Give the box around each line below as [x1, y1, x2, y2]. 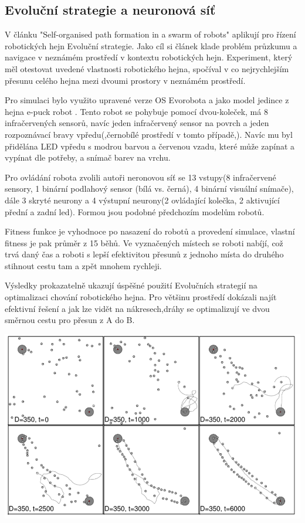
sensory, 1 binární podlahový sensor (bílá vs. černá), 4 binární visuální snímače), [5, 182, 294, 195]
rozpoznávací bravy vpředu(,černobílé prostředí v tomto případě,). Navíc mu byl [5, 128, 293, 140]
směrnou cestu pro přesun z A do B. [5, 314, 135, 326]
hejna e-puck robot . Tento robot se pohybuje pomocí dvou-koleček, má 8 [5, 105, 268, 117]
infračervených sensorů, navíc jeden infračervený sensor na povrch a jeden [5, 117, 269, 129]
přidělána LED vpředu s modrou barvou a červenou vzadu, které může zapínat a [5, 140, 295, 152]
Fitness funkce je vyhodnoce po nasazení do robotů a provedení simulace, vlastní [5, 225, 295, 237]
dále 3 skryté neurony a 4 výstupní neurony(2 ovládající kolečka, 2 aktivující [5, 193, 280, 206]
